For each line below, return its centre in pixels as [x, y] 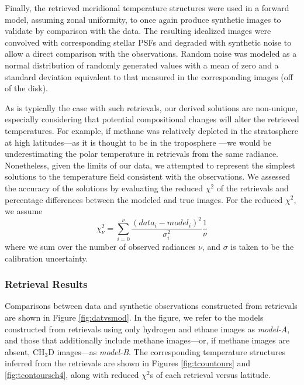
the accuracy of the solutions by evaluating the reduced [104, 188]
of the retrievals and [253, 188]
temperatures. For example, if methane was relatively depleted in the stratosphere [151, 130]
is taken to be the [262, 246]
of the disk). [26, 88]
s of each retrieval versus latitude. [210, 374]
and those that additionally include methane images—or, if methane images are [147, 340]
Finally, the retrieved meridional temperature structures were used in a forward [147, 8]
